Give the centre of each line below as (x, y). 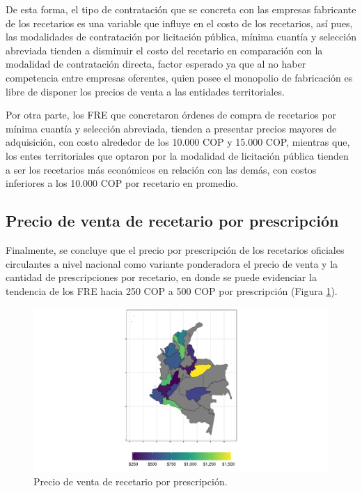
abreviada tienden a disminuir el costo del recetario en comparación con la (164, 50)
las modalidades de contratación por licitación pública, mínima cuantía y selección (181, 37)
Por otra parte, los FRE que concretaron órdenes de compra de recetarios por (171, 115)
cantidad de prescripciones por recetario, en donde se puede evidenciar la (161, 277)
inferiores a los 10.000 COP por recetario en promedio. (122, 183)
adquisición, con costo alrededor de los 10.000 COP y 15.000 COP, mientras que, (178, 142)
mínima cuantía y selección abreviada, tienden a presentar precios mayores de (171, 128)
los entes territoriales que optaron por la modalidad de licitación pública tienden (177, 155)
